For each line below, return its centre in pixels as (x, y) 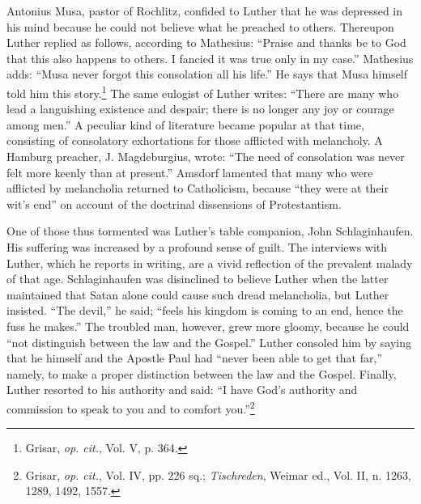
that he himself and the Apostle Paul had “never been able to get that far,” (194, 358)
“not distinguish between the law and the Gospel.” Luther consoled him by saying (209, 342)
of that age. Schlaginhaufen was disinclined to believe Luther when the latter (198, 279)
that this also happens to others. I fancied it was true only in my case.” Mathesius (210, 58)
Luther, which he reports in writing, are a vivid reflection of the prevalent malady (210, 263)
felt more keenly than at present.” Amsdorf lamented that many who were (190, 172)
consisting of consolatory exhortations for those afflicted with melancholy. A (195, 140)
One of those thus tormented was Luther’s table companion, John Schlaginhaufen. (210, 231)
